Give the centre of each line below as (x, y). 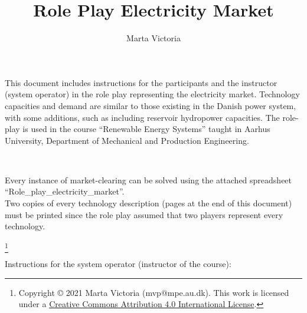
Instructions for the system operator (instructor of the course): (118, 264)
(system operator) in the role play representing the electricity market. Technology (152, 94)
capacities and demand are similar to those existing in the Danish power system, (151, 105)
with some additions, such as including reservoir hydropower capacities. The (142, 117)
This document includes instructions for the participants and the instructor (141, 82)
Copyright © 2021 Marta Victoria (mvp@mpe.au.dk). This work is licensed (154, 292)
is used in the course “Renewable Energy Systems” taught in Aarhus (146, 129)
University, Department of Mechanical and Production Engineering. (127, 140)
